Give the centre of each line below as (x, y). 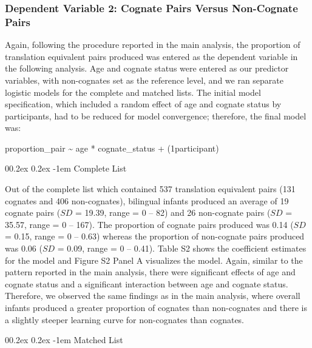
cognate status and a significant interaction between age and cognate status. (147, 283)
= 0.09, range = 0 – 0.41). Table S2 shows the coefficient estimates (182, 248)
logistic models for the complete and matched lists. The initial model (133, 92)
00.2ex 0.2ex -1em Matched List (64, 340)
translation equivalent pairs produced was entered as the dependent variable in (151, 56)
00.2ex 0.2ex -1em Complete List (66, 168)
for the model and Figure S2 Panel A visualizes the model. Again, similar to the (154, 260)
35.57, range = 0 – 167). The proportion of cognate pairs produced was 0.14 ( (149, 224)
